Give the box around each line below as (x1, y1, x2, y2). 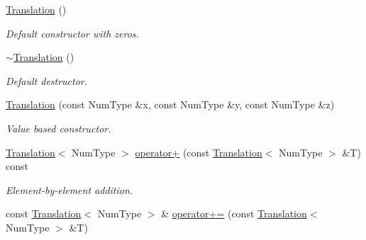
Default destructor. (6, 73, 88, 88)
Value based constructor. (6, 120, 111, 135)
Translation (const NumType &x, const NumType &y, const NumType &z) (6, 97, 335, 112)
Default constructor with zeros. (6, 25, 139, 40)
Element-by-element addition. (6, 182, 133, 197)
